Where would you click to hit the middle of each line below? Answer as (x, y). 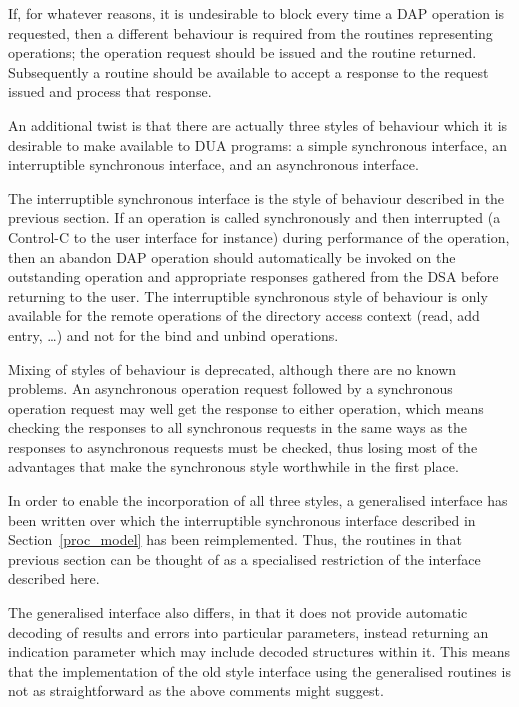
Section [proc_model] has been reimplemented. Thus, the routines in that (235, 539)
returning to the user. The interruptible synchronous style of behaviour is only (248, 295)
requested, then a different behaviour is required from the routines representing (250, 32)
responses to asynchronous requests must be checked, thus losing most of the (243, 446)
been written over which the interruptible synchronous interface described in (242, 519)
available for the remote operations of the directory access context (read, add (244, 315)
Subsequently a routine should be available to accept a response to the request (248, 71)
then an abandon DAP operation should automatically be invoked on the (232, 256)
